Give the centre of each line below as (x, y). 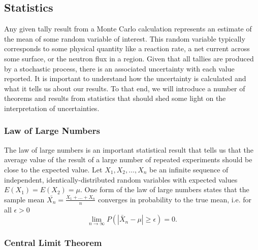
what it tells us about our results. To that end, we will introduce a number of (125, 88)
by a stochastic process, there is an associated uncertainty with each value (119, 68)
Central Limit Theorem (53, 243)
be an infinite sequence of (189, 169)
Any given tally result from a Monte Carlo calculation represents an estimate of (128, 29)
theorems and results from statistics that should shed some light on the (115, 98)
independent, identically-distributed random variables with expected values (121, 179)
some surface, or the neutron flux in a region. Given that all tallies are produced (129, 58)
